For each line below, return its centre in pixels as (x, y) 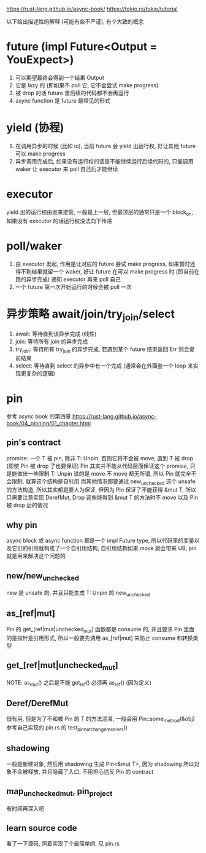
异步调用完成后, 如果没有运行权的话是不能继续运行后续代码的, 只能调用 (104, 161)
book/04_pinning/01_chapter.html (48, 423)
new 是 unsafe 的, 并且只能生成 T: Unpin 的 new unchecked (78, 594)
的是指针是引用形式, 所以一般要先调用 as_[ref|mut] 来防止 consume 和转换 (100, 638)
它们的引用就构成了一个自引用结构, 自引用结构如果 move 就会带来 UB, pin (104, 548)
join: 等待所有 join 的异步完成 (51, 342)
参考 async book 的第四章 (39, 416)
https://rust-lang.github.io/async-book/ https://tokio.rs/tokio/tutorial (92, 9)
